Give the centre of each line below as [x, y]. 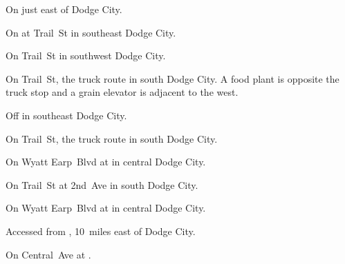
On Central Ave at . [48, 254]
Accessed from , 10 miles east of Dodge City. [101, 231]
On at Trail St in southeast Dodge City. [91, 32]
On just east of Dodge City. [64, 9]
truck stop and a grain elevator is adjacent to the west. [122, 92]
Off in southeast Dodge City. [66, 115]
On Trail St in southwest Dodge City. [86, 55]
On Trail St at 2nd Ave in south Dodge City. [102, 184]
